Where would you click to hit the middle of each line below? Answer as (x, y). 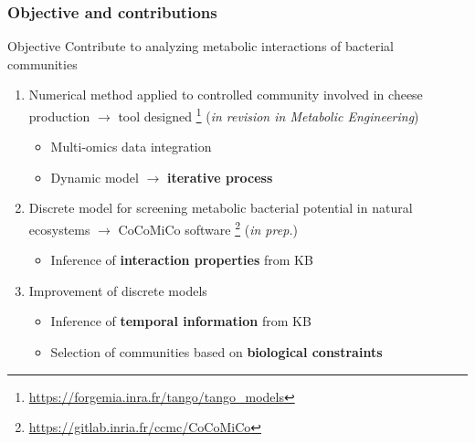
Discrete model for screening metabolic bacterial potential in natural (221, 208)
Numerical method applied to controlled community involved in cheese (226, 95)
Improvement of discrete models (118, 290)
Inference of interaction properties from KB (182, 260)
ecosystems (59, 229)
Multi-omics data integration (131, 147)
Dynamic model (95, 177)
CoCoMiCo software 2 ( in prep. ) (208, 228)
